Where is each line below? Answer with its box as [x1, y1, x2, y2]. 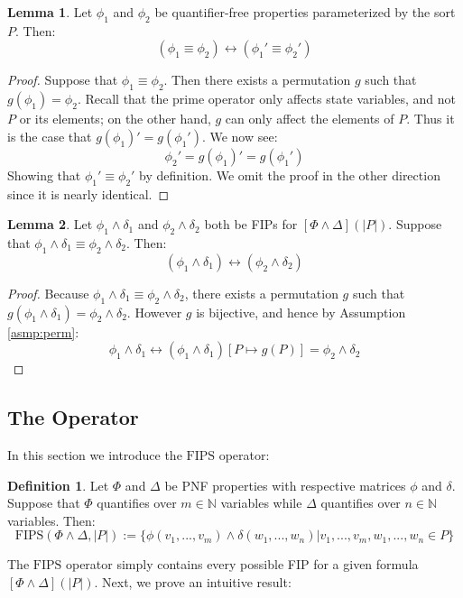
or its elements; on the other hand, [19, 109, 211, 128]
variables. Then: [7, 511, 96, 529]
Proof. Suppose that [7, 70, 118, 89]
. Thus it [406, 109, 455, 128]
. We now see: [201, 126, 278, 145]
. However [126, 302, 182, 321]
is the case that [7, 126, 92, 145]
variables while [220, 493, 302, 512]
